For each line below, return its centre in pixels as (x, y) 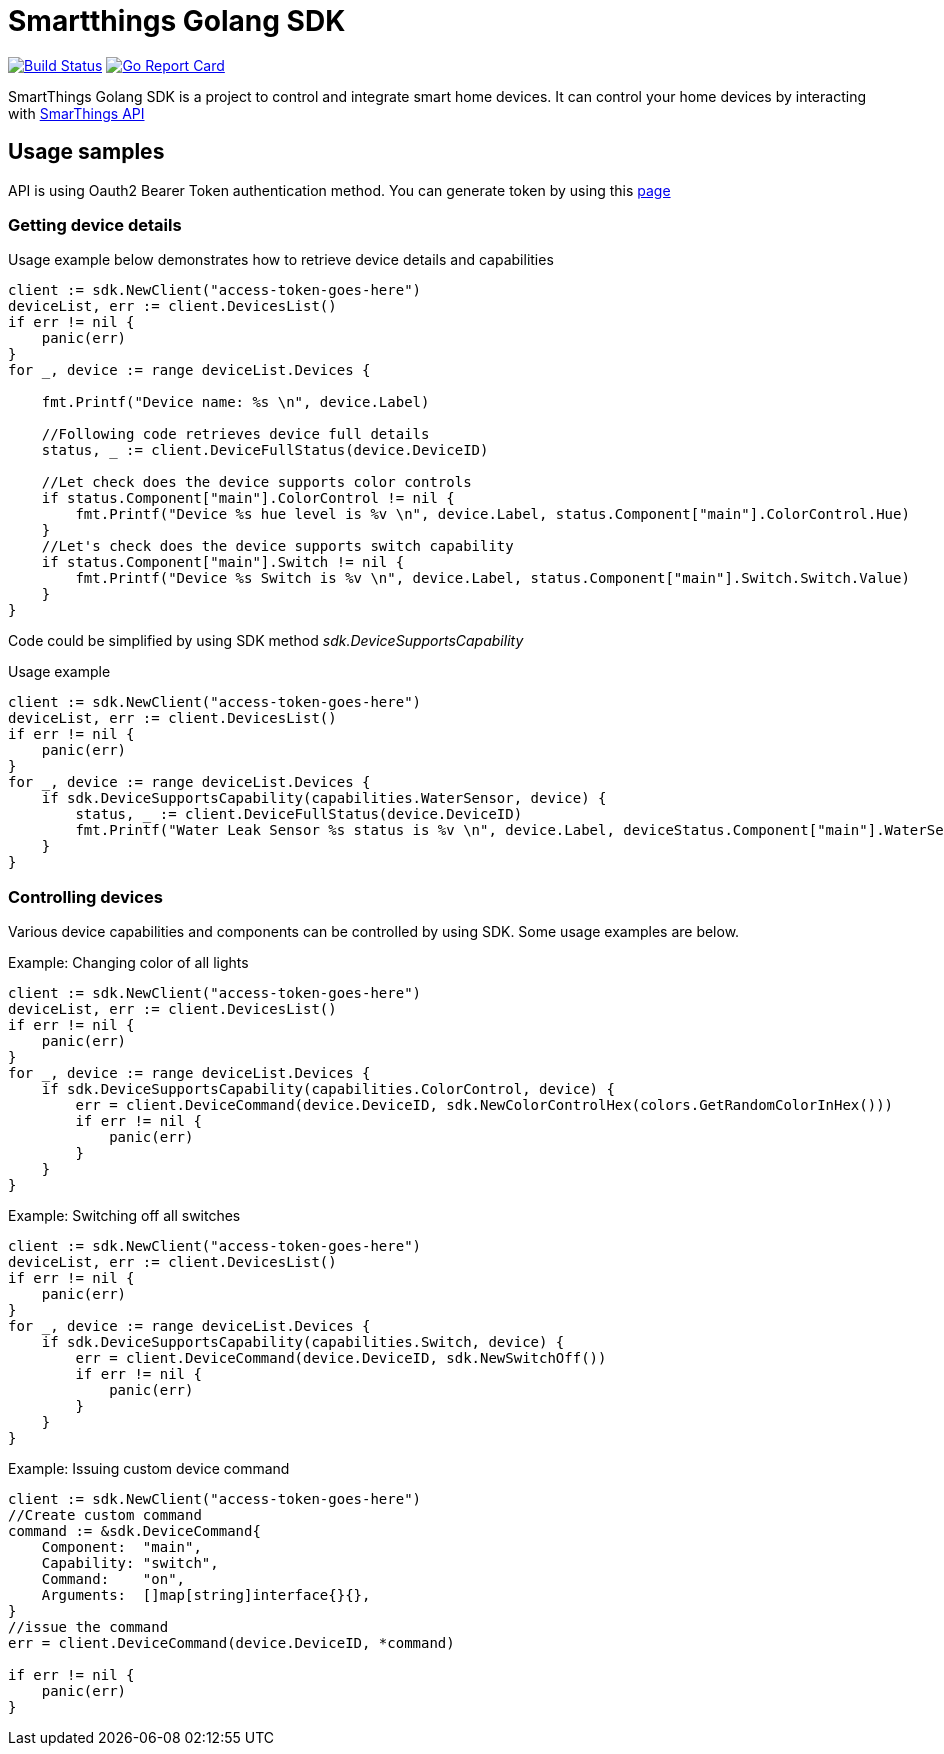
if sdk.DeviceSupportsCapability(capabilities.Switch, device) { (303, 1342)
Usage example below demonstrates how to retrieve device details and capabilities (281, 260)
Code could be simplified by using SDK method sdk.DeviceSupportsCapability (266, 641)
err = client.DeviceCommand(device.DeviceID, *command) (231, 1643)
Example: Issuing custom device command (149, 1469)
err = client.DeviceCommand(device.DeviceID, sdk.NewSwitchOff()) (341, 1358)
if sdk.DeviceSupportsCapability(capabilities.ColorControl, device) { (328, 1089)
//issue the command (88, 1627)
